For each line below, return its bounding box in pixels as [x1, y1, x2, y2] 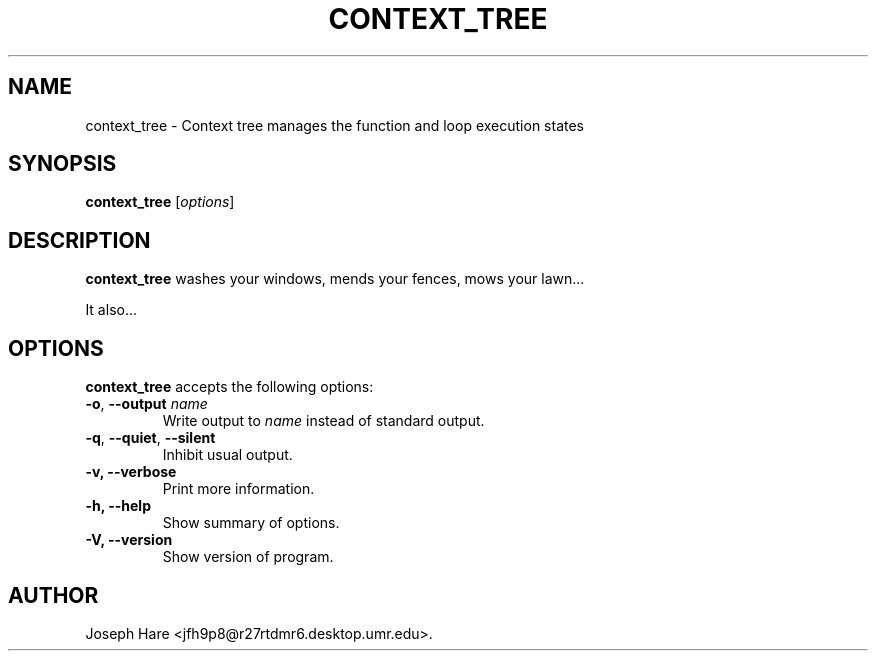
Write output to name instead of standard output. [162, 412, 485, 430]
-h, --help [85, 497, 151, 515]
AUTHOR [8, 582, 99, 608]
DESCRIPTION [8, 227, 151, 253]
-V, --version [85, 531, 173, 549]
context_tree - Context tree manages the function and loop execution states [85, 116, 584, 134]
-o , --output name [85, 395, 208, 413]
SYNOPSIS [8, 151, 117, 177]
